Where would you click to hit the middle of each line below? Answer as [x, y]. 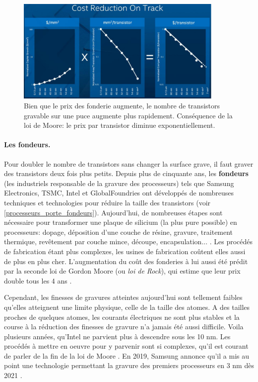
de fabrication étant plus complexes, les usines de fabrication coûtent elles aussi [125, 251]
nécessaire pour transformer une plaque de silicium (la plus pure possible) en [121, 222]
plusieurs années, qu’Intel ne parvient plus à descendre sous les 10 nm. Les [117, 336]
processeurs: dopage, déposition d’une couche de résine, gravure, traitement [119, 232]
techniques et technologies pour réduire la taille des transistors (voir [107, 202]
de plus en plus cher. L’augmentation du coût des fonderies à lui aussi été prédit [126, 261]
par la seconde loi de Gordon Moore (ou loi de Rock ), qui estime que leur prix [122, 271]
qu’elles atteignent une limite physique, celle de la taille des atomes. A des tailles [127, 307]
